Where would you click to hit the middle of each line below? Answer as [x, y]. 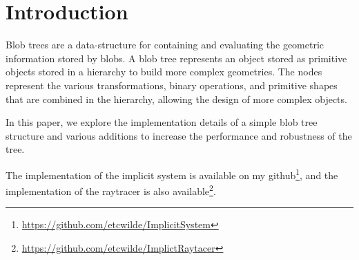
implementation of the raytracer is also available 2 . [111, 190]
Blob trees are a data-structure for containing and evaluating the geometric [165, 45]
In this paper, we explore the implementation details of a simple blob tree [162, 122]
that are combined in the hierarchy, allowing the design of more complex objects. [176, 99]
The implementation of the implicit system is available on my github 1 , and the [172, 174]
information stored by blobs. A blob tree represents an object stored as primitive [176, 58]
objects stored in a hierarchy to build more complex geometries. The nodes [164, 72]
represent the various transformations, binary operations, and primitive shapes [172, 85]
